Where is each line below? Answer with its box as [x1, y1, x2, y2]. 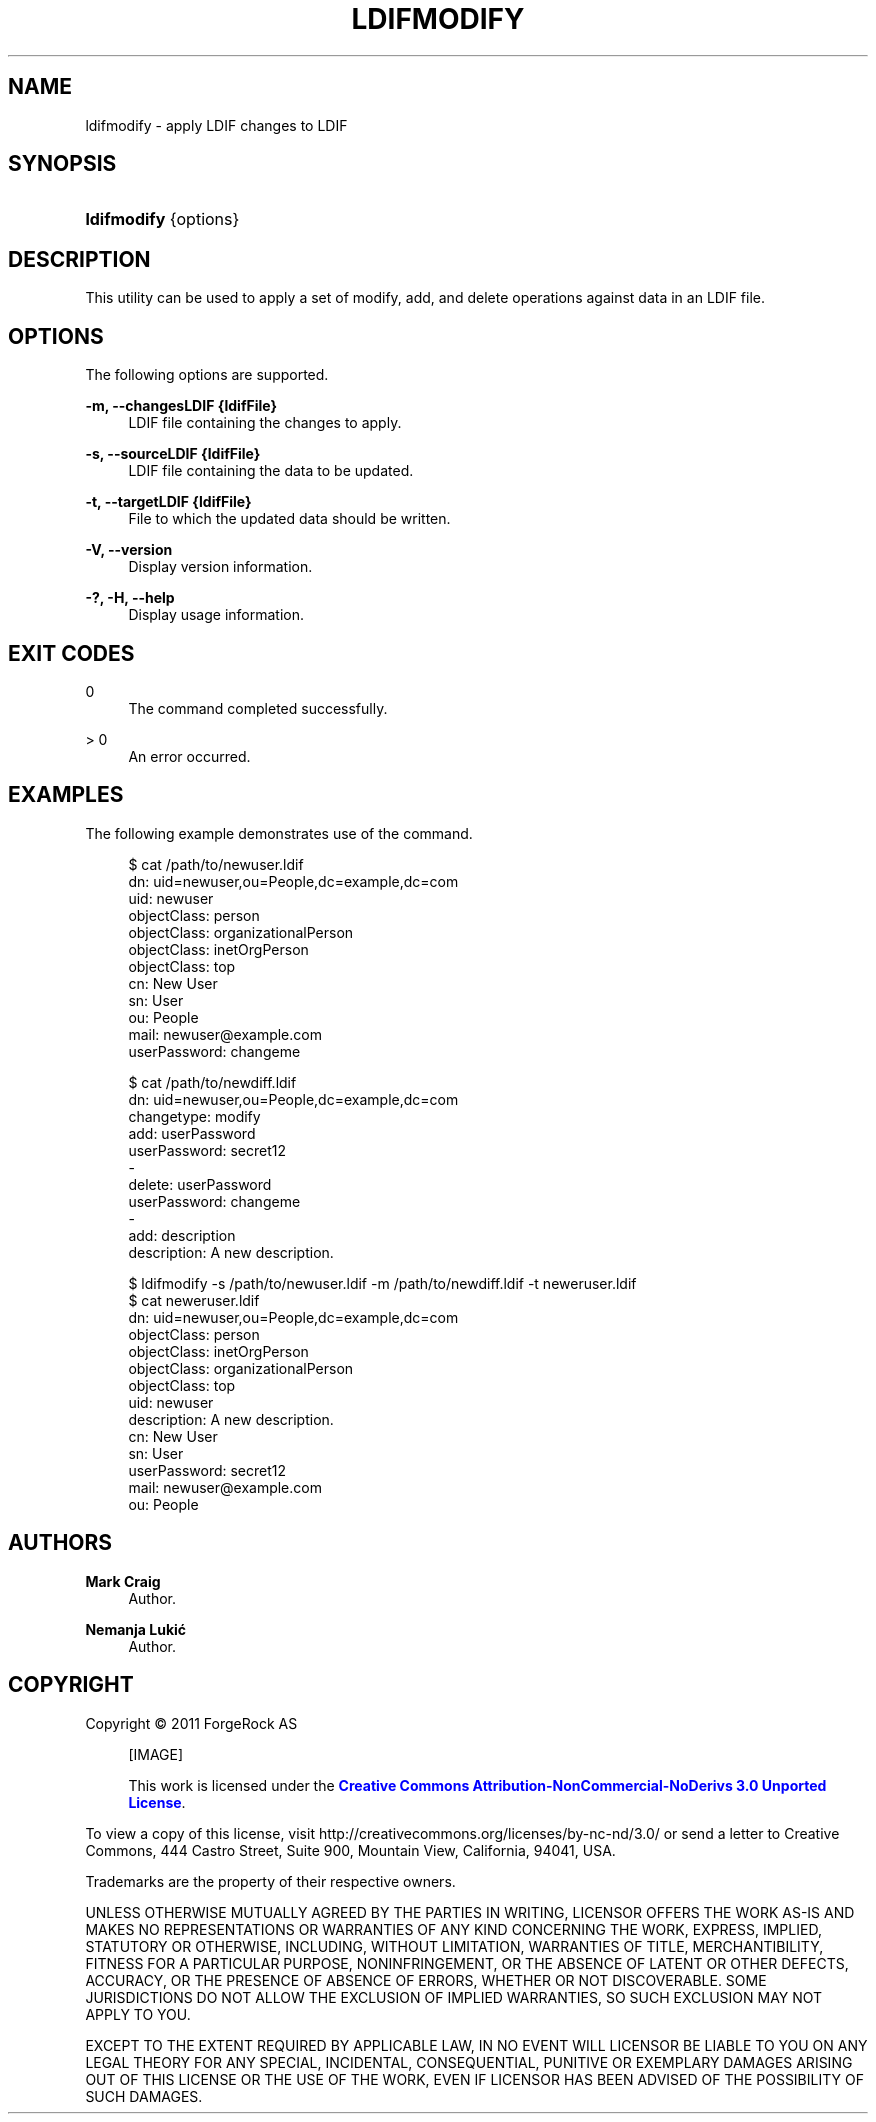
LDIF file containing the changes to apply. [128, 414, 402, 432]
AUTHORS [8, 1530, 113, 1556]
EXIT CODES [8, 640, 135, 666]
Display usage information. [128, 606, 305, 624]
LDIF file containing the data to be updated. [128, 462, 414, 480]
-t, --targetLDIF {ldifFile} [85, 493, 252, 511]
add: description [128, 1226, 236, 1244]
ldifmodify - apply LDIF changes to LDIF [85, 116, 348, 134]
